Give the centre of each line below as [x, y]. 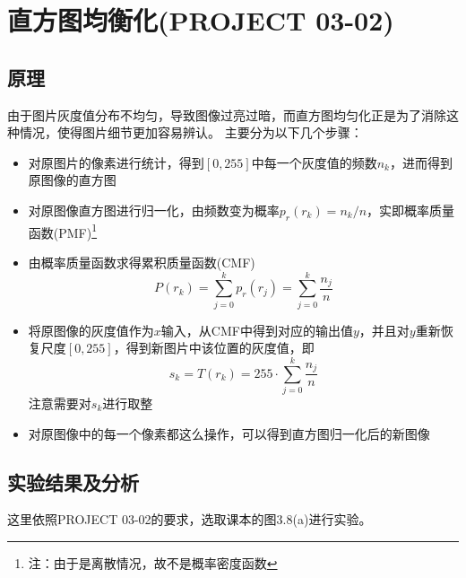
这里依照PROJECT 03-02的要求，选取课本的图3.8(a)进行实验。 [190, 519]
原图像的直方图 [72, 180]
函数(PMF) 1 [63, 231]
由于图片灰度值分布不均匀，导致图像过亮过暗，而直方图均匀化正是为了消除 [227, 114]
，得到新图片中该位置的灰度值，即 [214, 348]
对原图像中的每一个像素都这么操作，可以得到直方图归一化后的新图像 [229, 433]
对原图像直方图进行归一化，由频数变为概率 [154, 210]
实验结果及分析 [73, 482]
